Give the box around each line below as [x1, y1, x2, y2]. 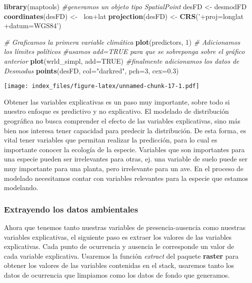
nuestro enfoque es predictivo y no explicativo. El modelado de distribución [4, 106, 229, 116]
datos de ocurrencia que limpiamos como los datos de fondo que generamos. [4, 269, 230, 280]
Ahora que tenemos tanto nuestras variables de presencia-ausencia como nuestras [4, 222, 246, 232]
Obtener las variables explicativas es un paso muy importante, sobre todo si [4, 96, 230, 106]
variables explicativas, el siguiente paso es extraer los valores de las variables [4, 231, 232, 242]
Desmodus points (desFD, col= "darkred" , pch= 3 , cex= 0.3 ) [4, 65, 179, 75]
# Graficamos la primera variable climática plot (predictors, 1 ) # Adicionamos [4, 36, 240, 47]
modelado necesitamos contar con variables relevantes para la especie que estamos [4, 173, 249, 183]
